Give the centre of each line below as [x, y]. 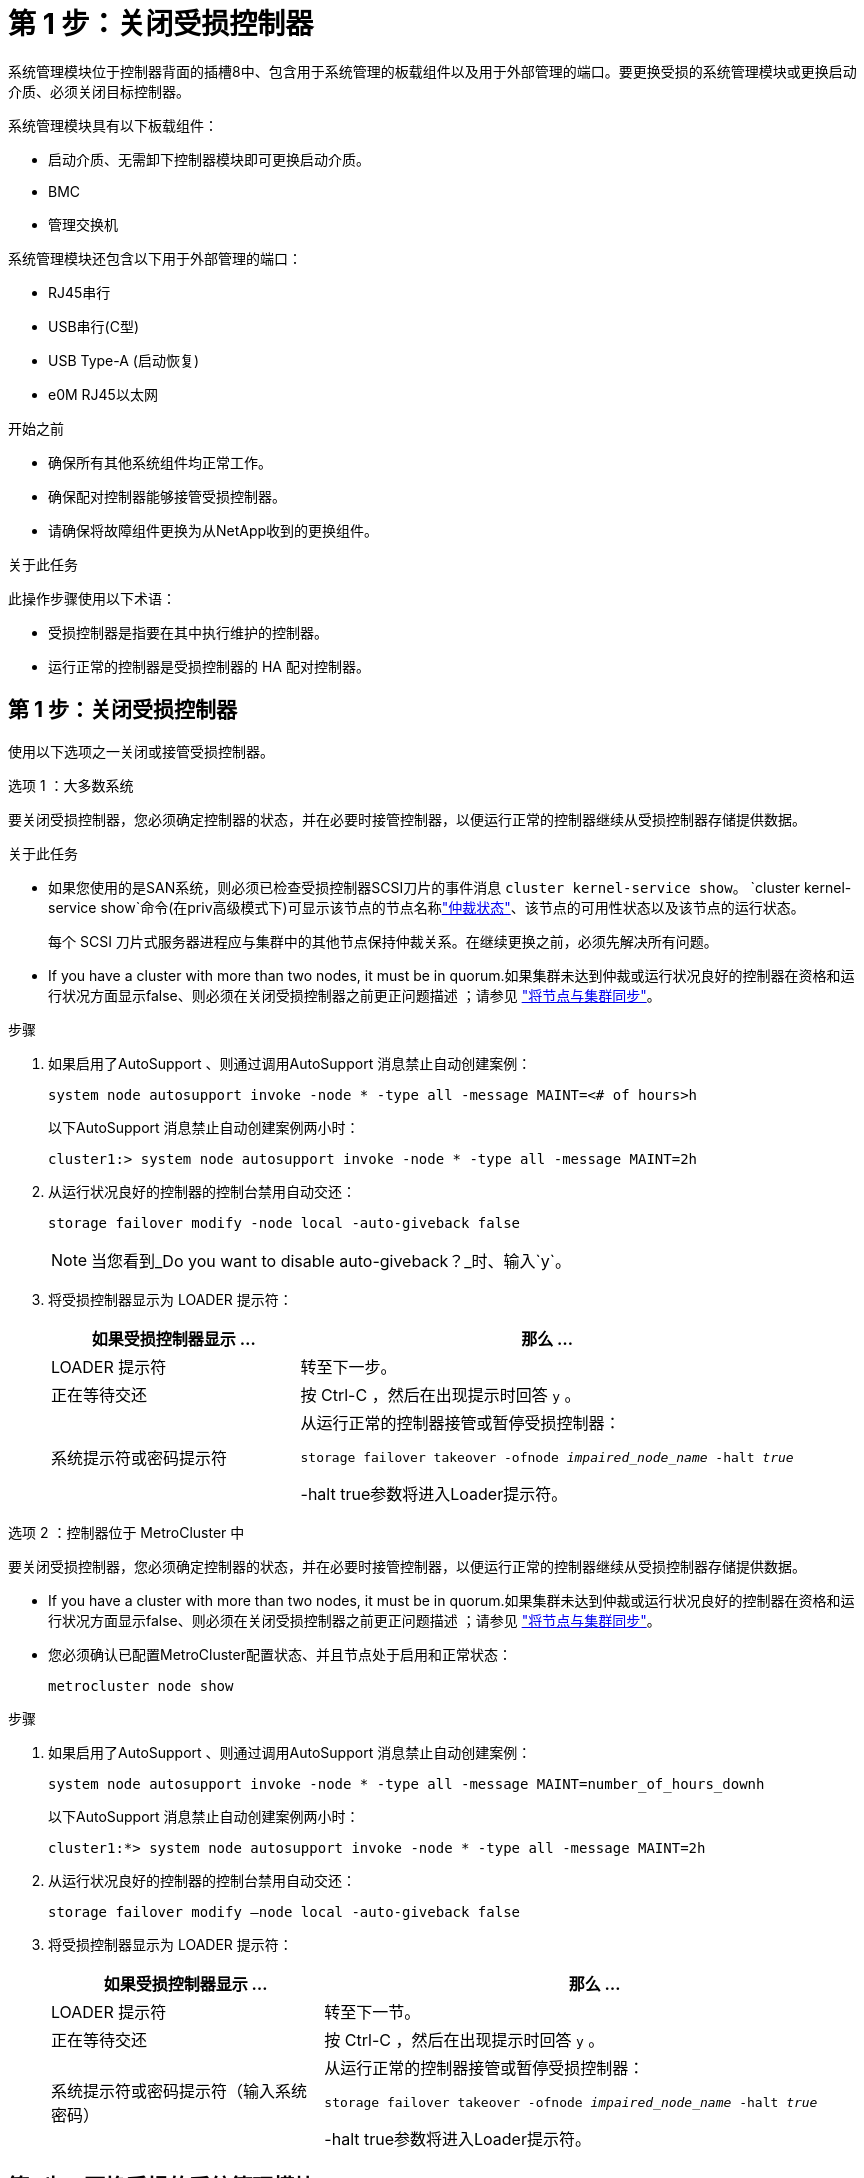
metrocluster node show [141, 1685]
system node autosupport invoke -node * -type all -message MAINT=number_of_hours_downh [406, 1783]
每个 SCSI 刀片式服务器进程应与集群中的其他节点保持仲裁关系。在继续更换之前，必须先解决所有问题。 [383, 941]
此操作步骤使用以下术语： [92, 598]
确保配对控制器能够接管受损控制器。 [167, 496]
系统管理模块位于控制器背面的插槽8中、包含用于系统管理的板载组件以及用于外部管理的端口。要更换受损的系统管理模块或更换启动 [432, 71]
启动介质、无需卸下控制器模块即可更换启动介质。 [209, 159]
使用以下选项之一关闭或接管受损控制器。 [141, 751]
